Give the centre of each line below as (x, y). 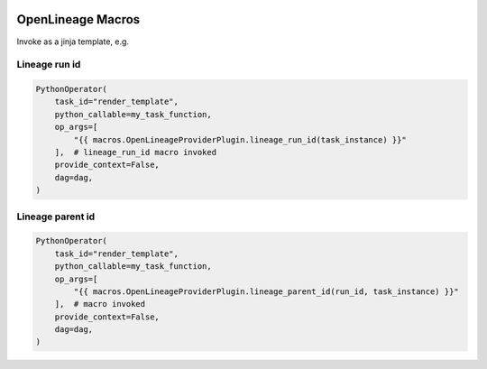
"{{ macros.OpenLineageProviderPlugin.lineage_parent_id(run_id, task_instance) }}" (266, 291)
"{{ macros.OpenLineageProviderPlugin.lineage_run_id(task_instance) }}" (240, 139)
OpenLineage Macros (78, 19)
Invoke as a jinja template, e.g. (73, 42)
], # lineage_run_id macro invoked (135, 152)
